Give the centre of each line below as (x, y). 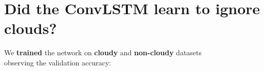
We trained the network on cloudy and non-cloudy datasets (103, 52)
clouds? (31, 28)
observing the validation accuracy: (58, 62)
